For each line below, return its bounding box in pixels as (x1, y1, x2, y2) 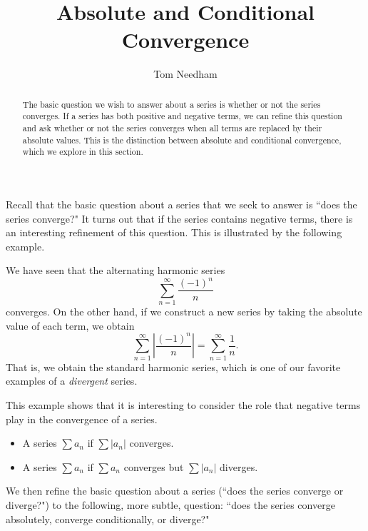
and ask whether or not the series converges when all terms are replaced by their (22, 122, 322, 134)
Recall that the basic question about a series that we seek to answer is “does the (6, 196, 357, 211)
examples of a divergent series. (6, 373, 138, 388)
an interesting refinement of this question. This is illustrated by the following (6, 225, 342, 240)
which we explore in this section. (22, 146, 143, 158)
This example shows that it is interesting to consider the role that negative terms (6, 397, 361, 412)
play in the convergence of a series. (6, 411, 158, 426)
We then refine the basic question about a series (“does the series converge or (6, 483, 344, 498)
